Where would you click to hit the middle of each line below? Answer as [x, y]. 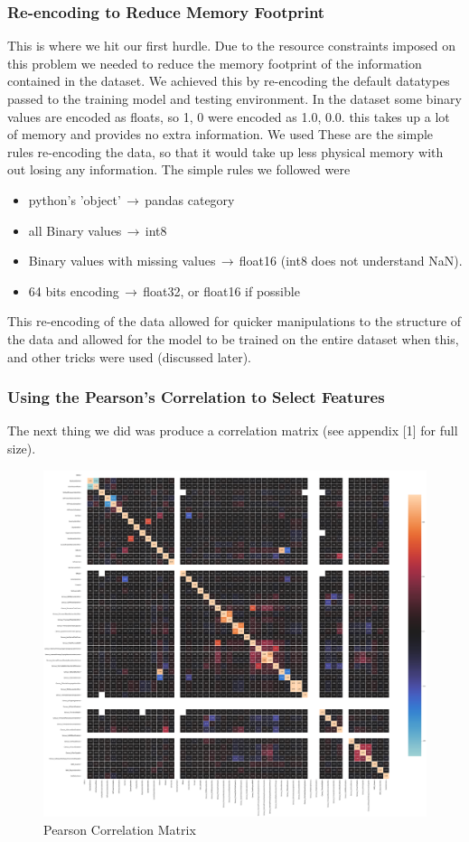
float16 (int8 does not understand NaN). [351, 261]
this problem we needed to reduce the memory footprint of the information [215, 63]
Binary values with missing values [122, 261]
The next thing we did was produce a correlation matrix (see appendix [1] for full [233, 430]
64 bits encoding [74, 290]
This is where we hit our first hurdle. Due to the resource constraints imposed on [232, 46]
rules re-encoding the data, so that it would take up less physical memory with [225, 151]
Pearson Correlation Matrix [120, 829]
